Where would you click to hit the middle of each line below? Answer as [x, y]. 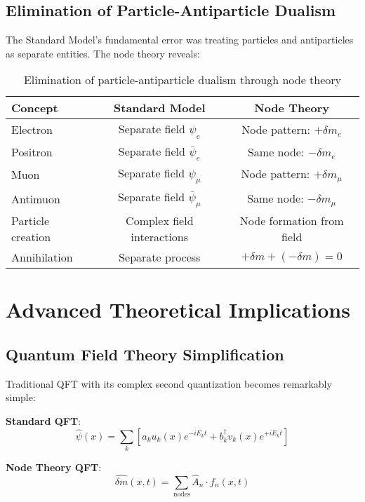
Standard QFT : [44, 420]
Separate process [160, 257]
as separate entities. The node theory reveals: [103, 53]
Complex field [160, 221]
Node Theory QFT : [54, 467]
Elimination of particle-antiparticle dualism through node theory [182, 80]
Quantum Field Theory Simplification [145, 354]
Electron [32, 130]
